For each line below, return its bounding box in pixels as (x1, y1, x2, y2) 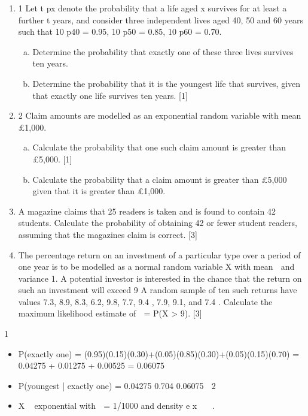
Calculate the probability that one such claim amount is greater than (32, 141, 286, 153)
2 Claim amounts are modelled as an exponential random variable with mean (18, 109, 301, 122)
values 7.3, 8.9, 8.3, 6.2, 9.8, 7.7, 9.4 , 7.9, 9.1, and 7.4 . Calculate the (18, 295, 273, 308)
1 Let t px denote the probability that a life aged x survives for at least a (18, 2, 287, 14)
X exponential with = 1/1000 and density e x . (18, 399, 215, 412)
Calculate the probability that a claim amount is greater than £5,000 (32, 173, 287, 185)
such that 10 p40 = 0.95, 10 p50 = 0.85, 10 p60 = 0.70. (18, 25, 222, 38)
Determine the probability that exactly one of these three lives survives (32, 45, 294, 58)
